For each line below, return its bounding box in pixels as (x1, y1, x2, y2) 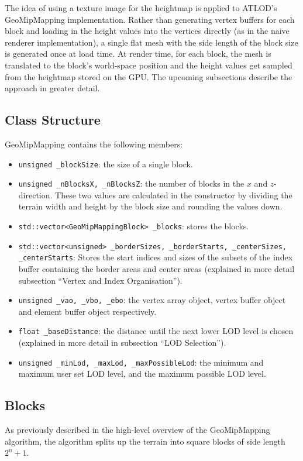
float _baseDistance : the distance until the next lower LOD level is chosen (18, 325, 294, 337)
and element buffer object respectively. (18, 305, 157, 317)
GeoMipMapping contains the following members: (5, 137, 183, 150)
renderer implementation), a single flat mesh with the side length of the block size (5, 36, 298, 48)
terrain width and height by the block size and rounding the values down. (18, 200, 283, 212)
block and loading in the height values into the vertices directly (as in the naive (5, 25, 290, 37)
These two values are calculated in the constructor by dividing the (55, 188, 292, 201)
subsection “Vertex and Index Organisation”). (18, 274, 183, 286)
